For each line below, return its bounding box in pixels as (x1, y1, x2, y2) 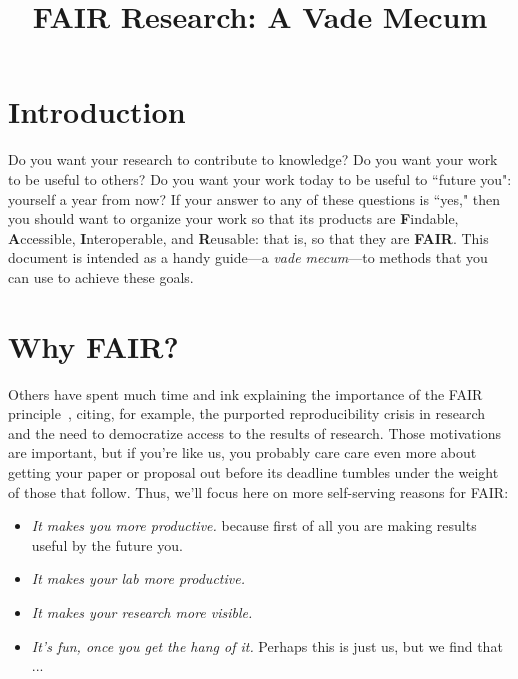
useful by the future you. (31, 534, 183, 555)
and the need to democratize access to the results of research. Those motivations (8, 422, 501, 443)
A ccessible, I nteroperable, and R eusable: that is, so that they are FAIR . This (8, 227, 489, 248)
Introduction (8, 91, 186, 132)
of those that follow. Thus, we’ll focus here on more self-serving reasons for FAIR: (8, 481, 509, 502)
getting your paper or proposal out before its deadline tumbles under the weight (8, 461, 499, 482)
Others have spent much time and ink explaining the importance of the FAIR (8, 383, 483, 404)
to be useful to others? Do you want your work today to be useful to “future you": (8, 168, 512, 189)
